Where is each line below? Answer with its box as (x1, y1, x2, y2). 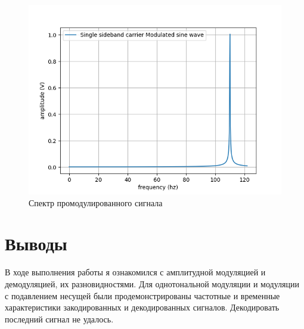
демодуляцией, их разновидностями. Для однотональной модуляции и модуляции (5, 277, 299, 290)
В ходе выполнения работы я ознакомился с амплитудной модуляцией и (5, 266, 266, 278)
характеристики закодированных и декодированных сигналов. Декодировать (5, 301, 280, 314)
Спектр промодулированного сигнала (29, 196, 163, 209)
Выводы (5, 231, 67, 256)
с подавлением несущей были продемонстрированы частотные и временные (5, 289, 280, 302)
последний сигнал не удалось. (5, 312, 114, 325)
